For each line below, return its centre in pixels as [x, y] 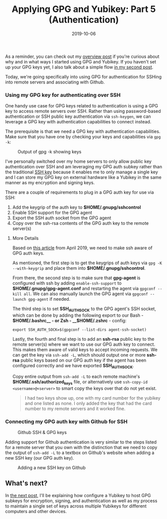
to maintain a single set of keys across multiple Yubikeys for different [76, 506]
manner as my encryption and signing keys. [50, 183]
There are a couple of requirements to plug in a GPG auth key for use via [80, 192]
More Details [25, 238]
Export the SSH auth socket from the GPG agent [62, 218]
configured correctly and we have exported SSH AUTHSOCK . [73, 366]
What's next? [26, 483]
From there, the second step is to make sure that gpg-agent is [76, 278]
